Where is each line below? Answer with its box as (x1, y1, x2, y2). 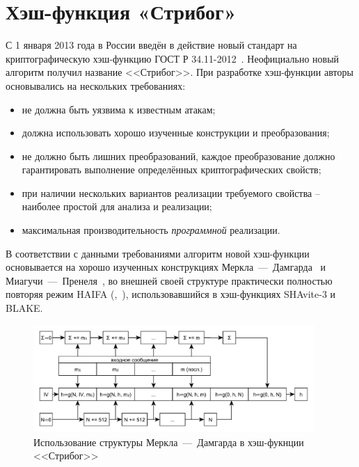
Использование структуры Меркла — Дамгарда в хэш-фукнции (33, 434, 304, 449)
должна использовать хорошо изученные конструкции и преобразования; (22, 125, 330, 140)
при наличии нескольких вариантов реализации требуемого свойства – (22, 185, 320, 200)
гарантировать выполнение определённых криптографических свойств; (22, 162, 321, 177)
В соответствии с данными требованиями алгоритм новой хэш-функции (6, 246, 310, 260)
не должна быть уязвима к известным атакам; (22, 102, 216, 116)
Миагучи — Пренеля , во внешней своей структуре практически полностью (6, 273, 333, 287)
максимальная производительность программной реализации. (22, 223, 280, 237)
